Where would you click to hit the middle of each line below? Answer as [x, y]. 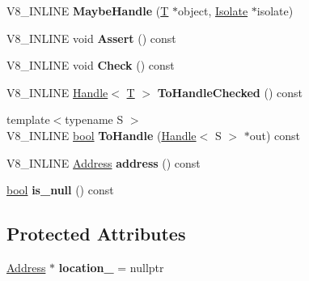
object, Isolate [213, 11]
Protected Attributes [96, 234]
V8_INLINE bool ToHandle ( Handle [102, 135]
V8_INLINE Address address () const [104, 162]
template [28, 119]
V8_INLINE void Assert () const [91, 38]
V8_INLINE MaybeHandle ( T [88, 11]
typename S [94, 119]
